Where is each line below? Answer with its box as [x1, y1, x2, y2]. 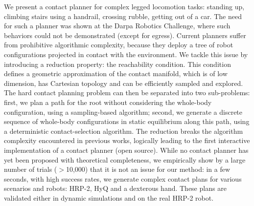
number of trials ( [4, 164, 57, 174]
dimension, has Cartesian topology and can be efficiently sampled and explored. [4, 78, 243, 88]
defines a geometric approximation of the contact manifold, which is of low [4, 68, 228, 79]
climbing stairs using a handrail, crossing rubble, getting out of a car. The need [4, 11, 242, 21]
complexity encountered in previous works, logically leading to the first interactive [4, 135, 250, 145]
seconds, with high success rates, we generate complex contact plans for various [4, 173, 242, 184]
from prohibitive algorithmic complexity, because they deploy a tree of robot [4, 40, 233, 50]
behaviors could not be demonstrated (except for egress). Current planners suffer [4, 30, 246, 40]
